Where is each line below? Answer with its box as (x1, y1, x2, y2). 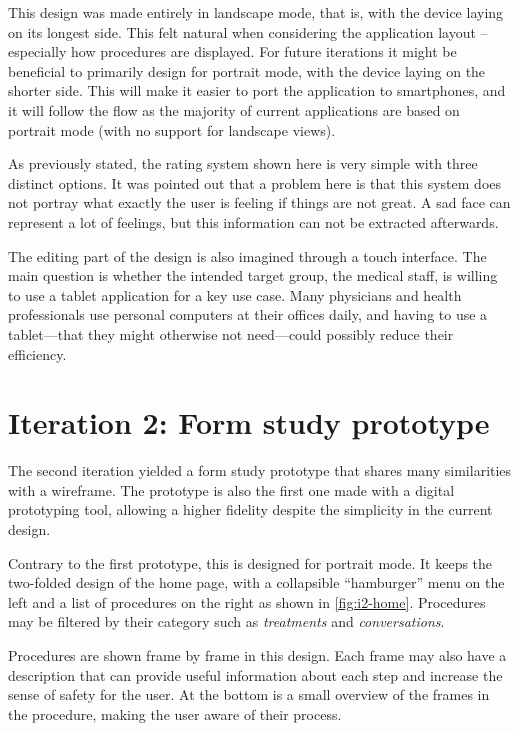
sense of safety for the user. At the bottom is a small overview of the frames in (8, 684, 490, 705)
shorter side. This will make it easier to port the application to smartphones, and (8, 80, 506, 101)
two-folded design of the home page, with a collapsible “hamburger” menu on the (8, 572, 505, 593)
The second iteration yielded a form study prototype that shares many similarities (8, 460, 512, 481)
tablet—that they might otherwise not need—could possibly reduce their (8, 323, 454, 344)
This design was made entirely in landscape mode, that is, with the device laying (8, 2, 504, 22)
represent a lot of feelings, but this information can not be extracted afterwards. (8, 211, 499, 232)
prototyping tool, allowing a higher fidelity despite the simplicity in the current (8, 499, 493, 520)
